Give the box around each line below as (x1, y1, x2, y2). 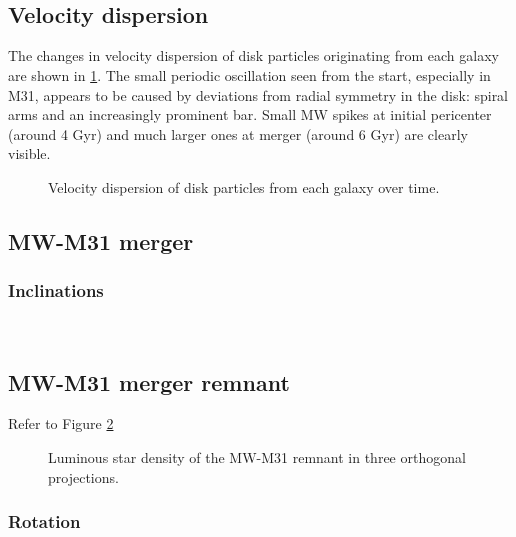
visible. (8, 143, 51, 164)
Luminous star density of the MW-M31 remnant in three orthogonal (48, 446, 466, 467)
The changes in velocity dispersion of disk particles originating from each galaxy (8, 45, 499, 66)
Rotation (8, 509, 81, 534)
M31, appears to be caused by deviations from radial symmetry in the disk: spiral (8, 84, 509, 105)
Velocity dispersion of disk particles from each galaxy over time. (48, 176, 440, 197)
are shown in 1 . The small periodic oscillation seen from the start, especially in (8, 64, 491, 85)
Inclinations (8, 278, 104, 303)
